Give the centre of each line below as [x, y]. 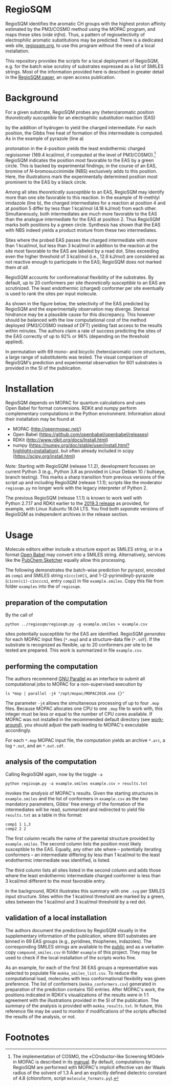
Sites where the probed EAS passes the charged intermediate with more [81, 240]
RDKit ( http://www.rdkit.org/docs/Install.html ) [60, 440]
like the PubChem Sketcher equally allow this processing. [66, 560]
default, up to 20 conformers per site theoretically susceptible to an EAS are [85, 283]
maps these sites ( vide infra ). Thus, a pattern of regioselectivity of [75, 34]
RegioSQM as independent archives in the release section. [67, 515]
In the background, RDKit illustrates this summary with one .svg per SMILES [85, 891]
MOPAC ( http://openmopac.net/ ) [47, 429]
